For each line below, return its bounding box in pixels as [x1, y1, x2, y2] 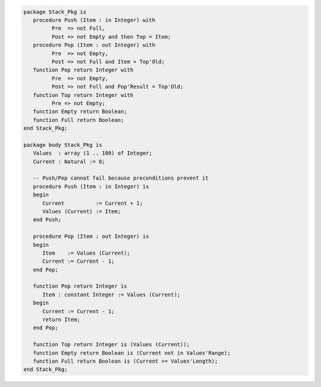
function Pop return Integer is [33, 283, 127, 290]
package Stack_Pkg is [23, 8, 87, 15]
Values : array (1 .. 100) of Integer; [33, 150, 153, 157]
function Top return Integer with [33, 92, 134, 98]
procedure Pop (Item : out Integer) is [33, 233, 149, 240]
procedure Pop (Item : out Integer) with [33, 42, 156, 49]
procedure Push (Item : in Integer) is [33, 183, 149, 190]
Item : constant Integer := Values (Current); [42, 291, 181, 298]
